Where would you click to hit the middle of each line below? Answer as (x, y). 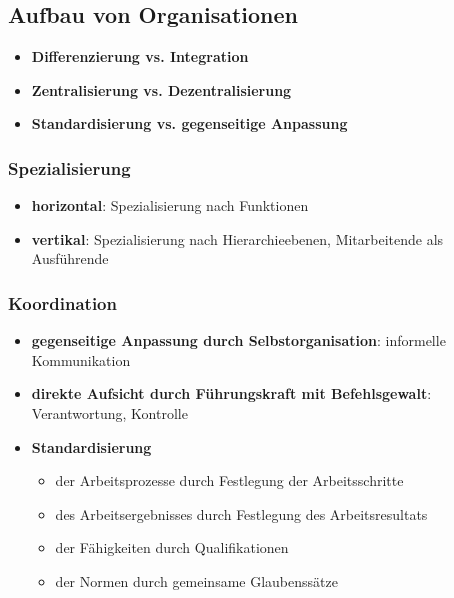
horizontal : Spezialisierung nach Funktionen (170, 205)
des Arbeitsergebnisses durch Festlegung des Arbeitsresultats (241, 513)
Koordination (62, 302)
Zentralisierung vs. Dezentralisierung (161, 89)
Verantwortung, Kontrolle (109, 412)
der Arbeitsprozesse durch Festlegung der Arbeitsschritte (229, 480)
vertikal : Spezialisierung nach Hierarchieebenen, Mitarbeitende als (237, 238)
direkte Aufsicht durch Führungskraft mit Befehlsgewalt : (231, 393)
